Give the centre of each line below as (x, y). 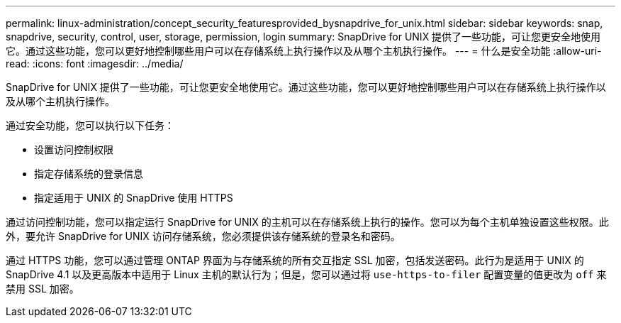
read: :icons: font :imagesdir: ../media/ (95, 64)
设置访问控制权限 (74, 149)
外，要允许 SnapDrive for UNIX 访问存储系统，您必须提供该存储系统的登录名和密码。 (203, 236)
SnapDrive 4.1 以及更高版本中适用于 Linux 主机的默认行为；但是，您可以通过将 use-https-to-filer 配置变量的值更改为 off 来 (306, 274)
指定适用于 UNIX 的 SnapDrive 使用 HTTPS (134, 198)
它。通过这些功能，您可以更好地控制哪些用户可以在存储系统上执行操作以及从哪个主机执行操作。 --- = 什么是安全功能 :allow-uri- (304, 51)
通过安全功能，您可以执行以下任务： (90, 125)
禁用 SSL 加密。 (43, 289)
